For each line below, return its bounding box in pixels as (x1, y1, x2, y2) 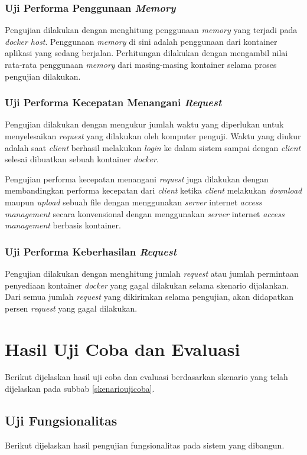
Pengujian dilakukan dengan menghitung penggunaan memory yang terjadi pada (5, 24, 298, 36)
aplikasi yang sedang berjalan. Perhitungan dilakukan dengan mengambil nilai (5, 47, 288, 59)
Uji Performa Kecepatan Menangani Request (5, 95, 222, 110)
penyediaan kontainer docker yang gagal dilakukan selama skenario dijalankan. (5, 279, 289, 291)
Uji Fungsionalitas (5, 411, 117, 430)
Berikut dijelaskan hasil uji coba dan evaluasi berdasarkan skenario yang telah (5, 371, 288, 383)
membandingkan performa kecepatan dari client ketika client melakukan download (5, 184, 302, 197)
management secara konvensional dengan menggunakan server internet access (5, 207, 285, 220)
